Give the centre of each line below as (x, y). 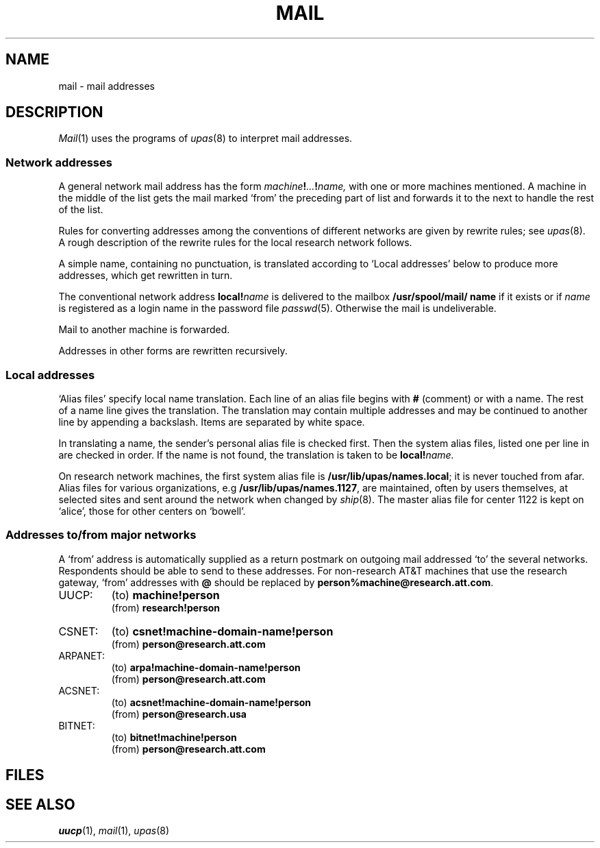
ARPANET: (82, 655)
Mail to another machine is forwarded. (144, 330)
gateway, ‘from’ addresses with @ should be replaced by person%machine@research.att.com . (276, 582)
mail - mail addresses (107, 86)
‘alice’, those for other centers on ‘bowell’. (152, 511)
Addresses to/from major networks (101, 535)
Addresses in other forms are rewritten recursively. (173, 351)
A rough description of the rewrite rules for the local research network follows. (235, 243)
